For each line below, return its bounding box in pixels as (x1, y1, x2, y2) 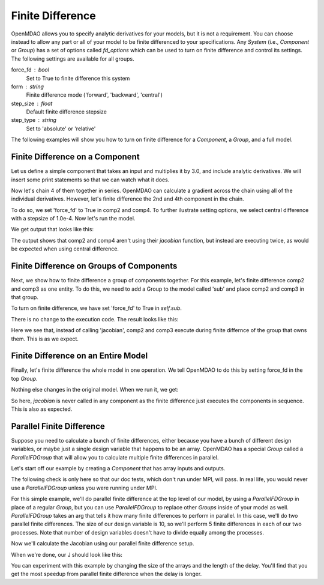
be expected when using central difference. (11, 245, 119, 252)
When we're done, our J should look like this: (11, 551, 123, 558)
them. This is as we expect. (11, 335, 79, 342)
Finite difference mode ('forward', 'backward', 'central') (26, 91, 163, 99)
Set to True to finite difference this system (26, 74, 130, 82)
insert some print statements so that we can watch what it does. (11, 176, 170, 183)
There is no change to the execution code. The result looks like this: (11, 315, 179, 323)
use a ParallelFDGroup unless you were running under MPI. (11, 484, 158, 491)
